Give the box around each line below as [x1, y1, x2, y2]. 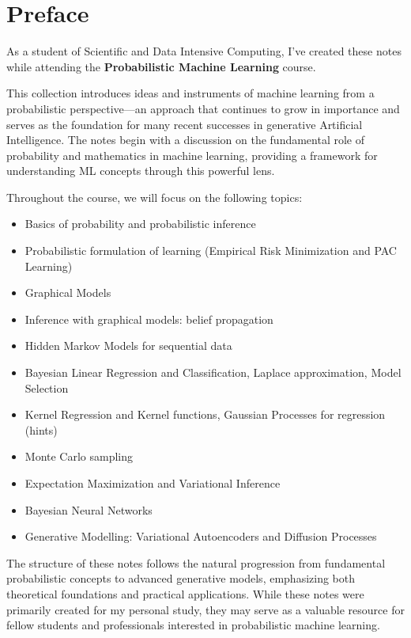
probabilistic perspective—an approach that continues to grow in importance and [6, 100, 400, 116]
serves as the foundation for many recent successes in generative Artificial [6, 116, 363, 132]
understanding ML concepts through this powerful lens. [6, 162, 275, 179]
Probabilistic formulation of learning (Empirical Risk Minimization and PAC [25, 242, 397, 259]
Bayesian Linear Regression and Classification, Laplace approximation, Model [25, 364, 402, 381]
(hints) [25, 421, 58, 438]
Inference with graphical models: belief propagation [25, 310, 273, 327]
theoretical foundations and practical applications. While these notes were [6, 585, 364, 602]
